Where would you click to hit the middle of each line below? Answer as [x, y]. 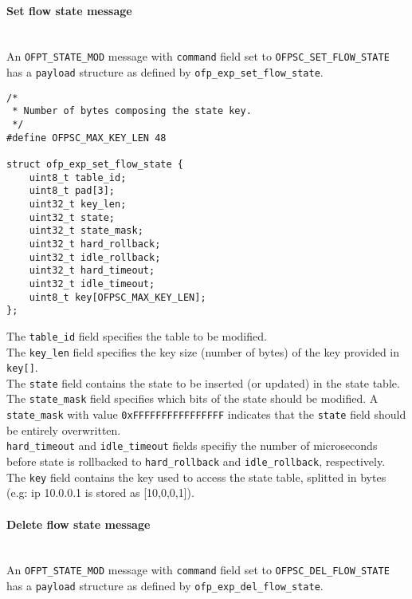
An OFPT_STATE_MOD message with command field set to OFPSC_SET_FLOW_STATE [198, 56]
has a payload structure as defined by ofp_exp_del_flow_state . [165, 585]
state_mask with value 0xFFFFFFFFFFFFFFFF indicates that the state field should [206, 414]
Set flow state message [69, 10]
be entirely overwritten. [64, 430]
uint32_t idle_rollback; [95, 257]
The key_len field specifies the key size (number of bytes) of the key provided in [203, 351]
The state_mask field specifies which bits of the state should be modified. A [192, 398]
